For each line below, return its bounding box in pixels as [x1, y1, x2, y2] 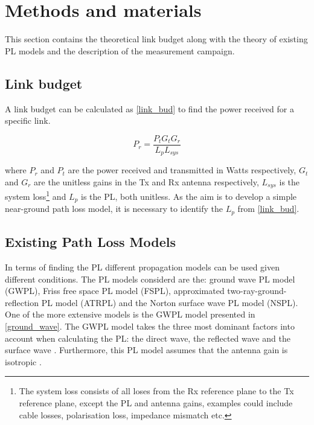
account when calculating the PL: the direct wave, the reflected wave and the [5, 331, 290, 344]
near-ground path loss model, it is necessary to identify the [5, 202, 223, 215]
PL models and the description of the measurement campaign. [5, 44, 235, 57]
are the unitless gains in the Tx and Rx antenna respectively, [34, 175, 259, 188]
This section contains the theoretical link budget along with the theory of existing [5, 33, 308, 45]
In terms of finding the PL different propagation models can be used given [5, 261, 280, 273]
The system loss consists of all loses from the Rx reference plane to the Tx [19, 385, 294, 397]
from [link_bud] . [237, 202, 300, 215]
